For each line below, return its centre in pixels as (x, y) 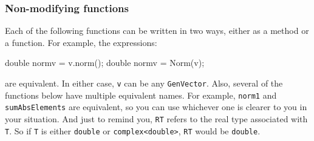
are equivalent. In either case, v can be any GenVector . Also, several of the (144, 83)
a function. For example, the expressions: (81, 42)
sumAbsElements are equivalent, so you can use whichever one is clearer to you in (156, 107)
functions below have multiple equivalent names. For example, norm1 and (141, 95)
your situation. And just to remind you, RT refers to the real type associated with (156, 118)
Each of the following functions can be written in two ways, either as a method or (157, 31)
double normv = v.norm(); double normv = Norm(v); (105, 63)
